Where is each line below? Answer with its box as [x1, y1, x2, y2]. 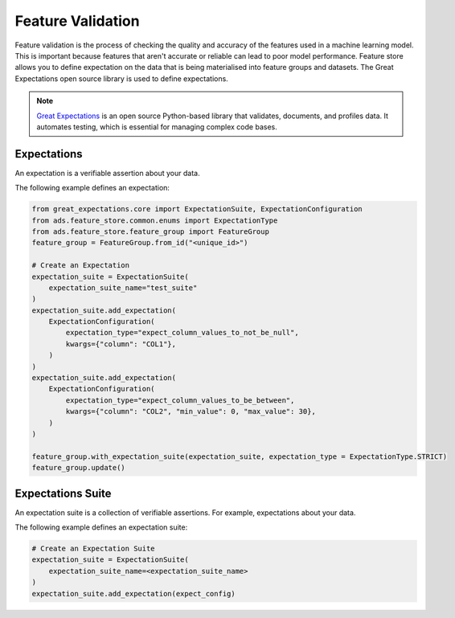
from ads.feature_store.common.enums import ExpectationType [31, 215, 278, 225]
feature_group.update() [31, 463, 126, 473]
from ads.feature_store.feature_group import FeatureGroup [31, 227, 269, 236]
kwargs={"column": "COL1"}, [65, 339, 177, 349]
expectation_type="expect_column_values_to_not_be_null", [65, 328, 299, 338]
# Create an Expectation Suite [31, 544, 156, 554]
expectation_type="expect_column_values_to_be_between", [65, 395, 295, 405]
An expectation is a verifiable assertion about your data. [14, 168, 200, 178]
